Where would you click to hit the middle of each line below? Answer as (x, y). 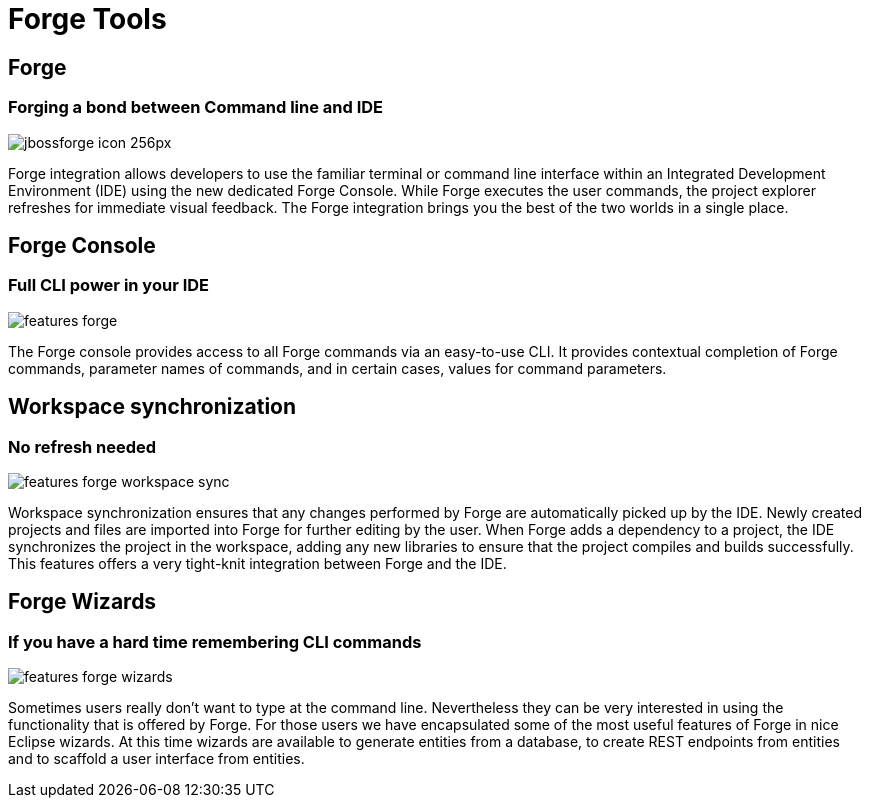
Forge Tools (87, 19)
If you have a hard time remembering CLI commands (215, 641)
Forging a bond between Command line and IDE (196, 107)
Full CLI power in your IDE (109, 285)
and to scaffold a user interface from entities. (156, 759)
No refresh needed (82, 446)
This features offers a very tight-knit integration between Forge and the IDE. (257, 563)
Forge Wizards (82, 602)
